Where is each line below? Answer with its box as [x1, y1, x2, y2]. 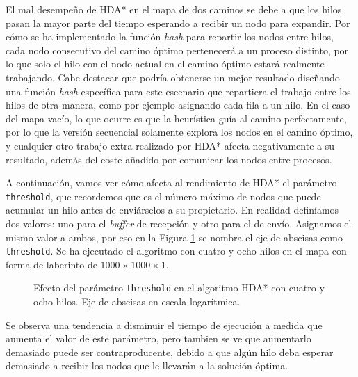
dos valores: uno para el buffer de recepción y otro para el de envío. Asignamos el [6, 216, 352, 230]
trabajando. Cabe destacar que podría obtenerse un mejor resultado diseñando [6, 70, 340, 84]
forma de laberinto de [6, 257, 97, 271]
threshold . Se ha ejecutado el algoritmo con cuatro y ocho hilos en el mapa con [6, 243, 347, 258]
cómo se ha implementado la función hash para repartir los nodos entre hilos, [6, 29, 334, 44]
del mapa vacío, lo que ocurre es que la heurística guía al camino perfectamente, [6, 111, 347, 125]
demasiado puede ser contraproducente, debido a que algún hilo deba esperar [6, 344, 334, 359]
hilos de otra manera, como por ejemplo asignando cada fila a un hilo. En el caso [6, 97, 350, 112]
